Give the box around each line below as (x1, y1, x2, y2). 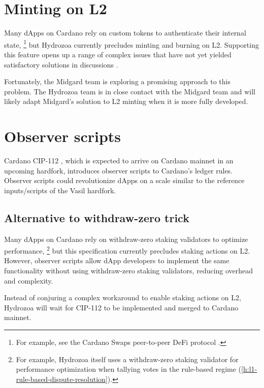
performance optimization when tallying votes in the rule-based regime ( (16, 364, 242, 374)
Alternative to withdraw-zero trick (4, 209, 189, 225)
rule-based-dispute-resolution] (16, 373, 108, 384)
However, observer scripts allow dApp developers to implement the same (4, 255, 229, 266)
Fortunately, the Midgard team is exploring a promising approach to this (4, 76, 230, 87)
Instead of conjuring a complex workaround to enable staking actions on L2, (4, 292, 241, 303)
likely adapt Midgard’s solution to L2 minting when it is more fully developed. (4, 96, 248, 107)
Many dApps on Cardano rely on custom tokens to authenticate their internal (4, 27, 246, 38)
